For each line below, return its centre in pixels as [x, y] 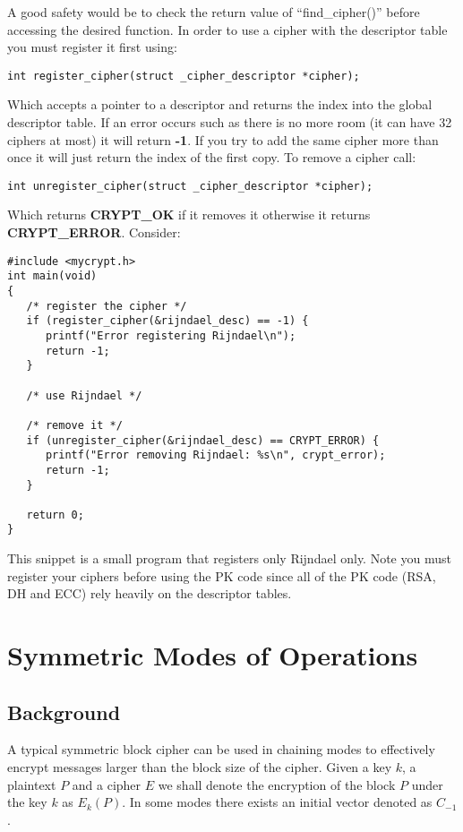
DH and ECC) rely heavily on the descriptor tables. [150, 593]
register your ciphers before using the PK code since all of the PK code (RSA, [222, 575]
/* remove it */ [74, 425]
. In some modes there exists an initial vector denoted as [277, 802]
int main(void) [52, 276]
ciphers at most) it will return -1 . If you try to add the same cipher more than [223, 139]
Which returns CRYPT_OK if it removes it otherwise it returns [189, 214]
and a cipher [107, 784]
